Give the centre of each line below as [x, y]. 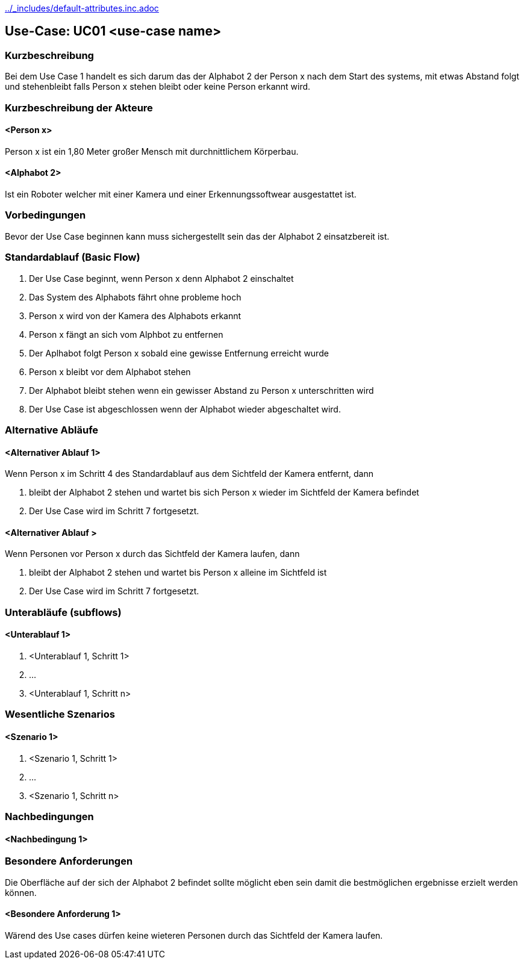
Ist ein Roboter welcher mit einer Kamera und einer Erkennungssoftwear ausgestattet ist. [181, 194]
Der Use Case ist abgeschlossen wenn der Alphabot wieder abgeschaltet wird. [185, 409]
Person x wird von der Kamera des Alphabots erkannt [135, 316]
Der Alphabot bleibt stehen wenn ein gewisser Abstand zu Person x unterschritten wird [201, 390]
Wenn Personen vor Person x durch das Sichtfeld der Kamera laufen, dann [152, 554]
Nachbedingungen [49, 816]
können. [21, 892]
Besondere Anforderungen [69, 861]
